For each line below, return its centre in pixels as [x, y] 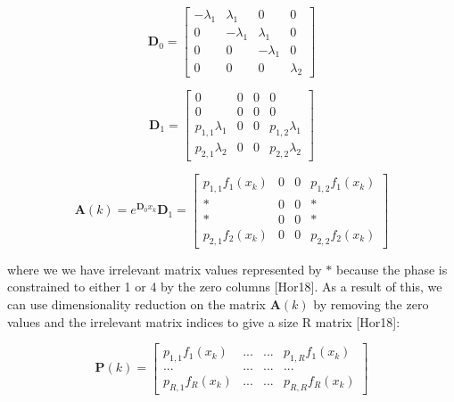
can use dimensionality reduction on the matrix [136, 304]
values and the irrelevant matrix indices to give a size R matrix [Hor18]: [204, 321]
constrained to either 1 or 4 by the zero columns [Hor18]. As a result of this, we [225, 287]
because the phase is [392, 269]
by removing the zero [371, 304]
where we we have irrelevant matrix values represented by [165, 269]
